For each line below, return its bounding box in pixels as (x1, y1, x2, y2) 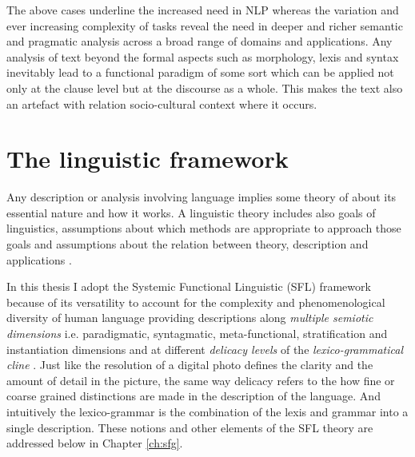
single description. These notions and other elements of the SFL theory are (6, 419, 373, 435)
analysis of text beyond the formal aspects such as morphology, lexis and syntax (6, 48, 399, 65)
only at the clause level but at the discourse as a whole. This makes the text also (6, 79, 403, 96)
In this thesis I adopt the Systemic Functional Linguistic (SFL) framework (6, 278, 371, 295)
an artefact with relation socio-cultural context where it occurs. (6, 95, 317, 112)
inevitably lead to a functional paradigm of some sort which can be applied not (6, 64, 394, 81)
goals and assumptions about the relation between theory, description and (6, 236, 369, 252)
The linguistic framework (6, 142, 289, 175)
